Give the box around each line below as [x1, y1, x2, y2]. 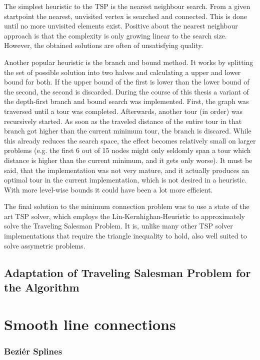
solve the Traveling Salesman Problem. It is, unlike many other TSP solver [4, 220, 233, 231]
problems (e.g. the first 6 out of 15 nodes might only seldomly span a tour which [4, 145, 251, 155]
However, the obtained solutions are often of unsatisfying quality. [4, 40, 203, 50]
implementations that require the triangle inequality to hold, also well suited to [4, 230, 247, 241]
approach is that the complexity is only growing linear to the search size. [4, 30, 227, 40]
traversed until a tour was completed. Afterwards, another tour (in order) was [4, 105, 243, 116]
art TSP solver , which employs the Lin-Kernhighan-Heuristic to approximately [4, 210, 245, 221]
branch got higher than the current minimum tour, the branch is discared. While [4, 125, 251, 136]
